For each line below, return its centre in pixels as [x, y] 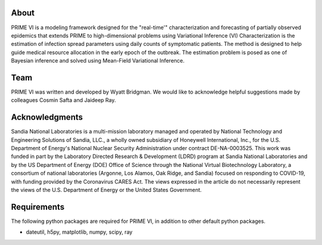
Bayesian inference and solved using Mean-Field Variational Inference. [98, 61]
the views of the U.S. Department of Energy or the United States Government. [106, 190]
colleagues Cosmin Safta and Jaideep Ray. [64, 100]
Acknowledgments [47, 117]
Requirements [38, 207]
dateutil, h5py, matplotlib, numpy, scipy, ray [79, 232]
